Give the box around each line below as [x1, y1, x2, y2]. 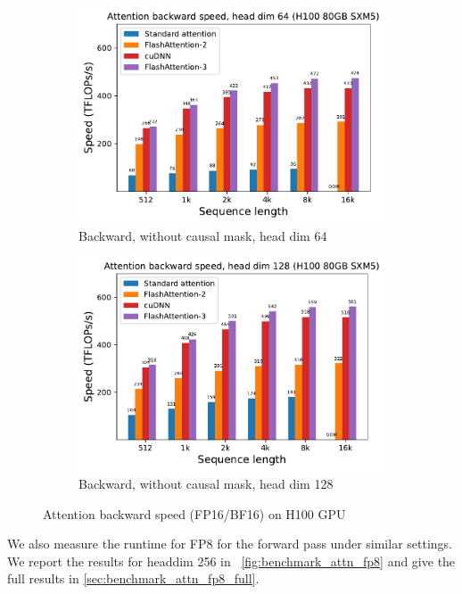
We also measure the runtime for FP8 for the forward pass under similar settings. [7, 534, 453, 553]
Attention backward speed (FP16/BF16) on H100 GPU [43, 504, 346, 523]
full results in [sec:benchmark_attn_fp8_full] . [7, 569, 260, 588]
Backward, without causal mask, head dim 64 [78, 226, 327, 244]
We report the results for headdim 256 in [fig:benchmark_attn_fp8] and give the [7, 551, 456, 570]
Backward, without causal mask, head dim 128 [78, 474, 334, 492]
